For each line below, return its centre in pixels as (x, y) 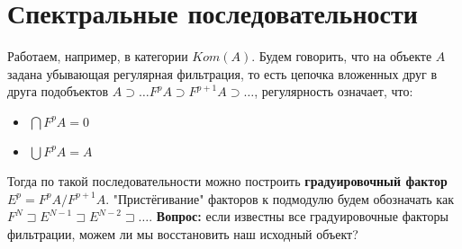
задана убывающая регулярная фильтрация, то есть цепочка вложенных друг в (222, 73)
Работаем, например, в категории (98, 56)
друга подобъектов (58, 91)
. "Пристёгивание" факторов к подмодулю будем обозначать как (280, 198)
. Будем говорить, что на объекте (342, 56)
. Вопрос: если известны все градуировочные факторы (299, 216)
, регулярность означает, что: (334, 91)
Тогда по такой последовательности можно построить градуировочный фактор (227, 180)
